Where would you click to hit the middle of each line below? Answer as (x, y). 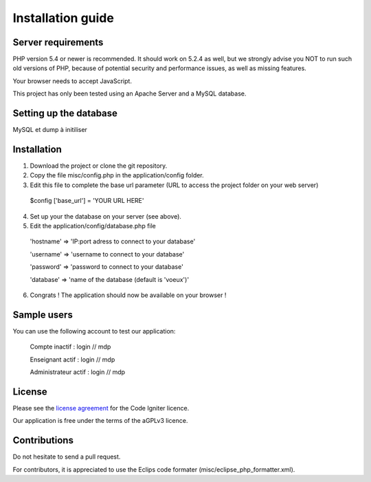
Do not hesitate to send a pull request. (67, 457)
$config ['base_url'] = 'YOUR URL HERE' (87, 201)
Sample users (43, 315)
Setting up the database (65, 113)
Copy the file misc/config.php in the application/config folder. (117, 175)
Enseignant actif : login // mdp (72, 359)
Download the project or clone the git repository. (99, 166)
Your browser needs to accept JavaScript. (72, 81)
